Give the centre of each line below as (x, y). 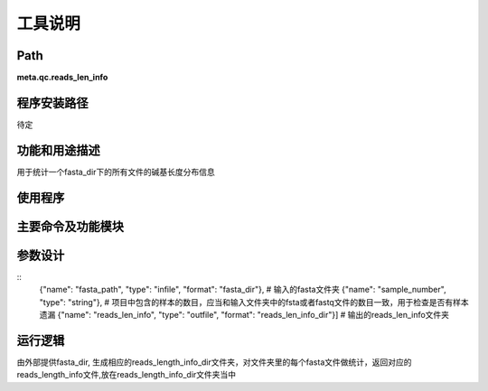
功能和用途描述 (58, 150)
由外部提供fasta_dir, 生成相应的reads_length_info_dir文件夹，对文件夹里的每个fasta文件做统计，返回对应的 (214, 362)
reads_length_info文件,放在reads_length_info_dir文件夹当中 (127, 375)
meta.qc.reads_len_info (62, 78)
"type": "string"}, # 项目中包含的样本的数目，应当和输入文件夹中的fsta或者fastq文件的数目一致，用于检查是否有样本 (254, 302)
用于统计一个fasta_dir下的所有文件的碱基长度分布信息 (116, 172)
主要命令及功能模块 (70, 226)
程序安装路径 (52, 102)
